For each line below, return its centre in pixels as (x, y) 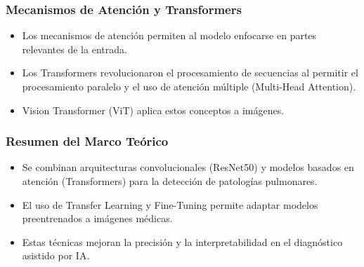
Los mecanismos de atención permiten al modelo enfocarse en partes (169, 35)
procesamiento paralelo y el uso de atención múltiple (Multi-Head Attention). (189, 86)
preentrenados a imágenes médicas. (97, 218)
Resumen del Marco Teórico (87, 141)
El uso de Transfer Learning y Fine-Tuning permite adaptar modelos (170, 204)
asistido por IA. (56, 255)
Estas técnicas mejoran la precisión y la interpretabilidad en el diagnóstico (182, 241)
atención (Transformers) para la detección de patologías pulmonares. (170, 181)
